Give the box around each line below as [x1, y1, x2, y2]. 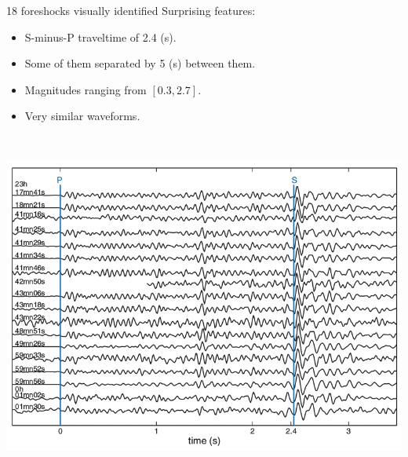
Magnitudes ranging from [24, 81, 147, 97]
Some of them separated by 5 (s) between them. [24, 55, 256, 71]
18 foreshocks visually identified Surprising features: [6, 2, 256, 18]
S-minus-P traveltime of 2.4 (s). [24, 28, 177, 45]
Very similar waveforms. [24, 108, 140, 124]
